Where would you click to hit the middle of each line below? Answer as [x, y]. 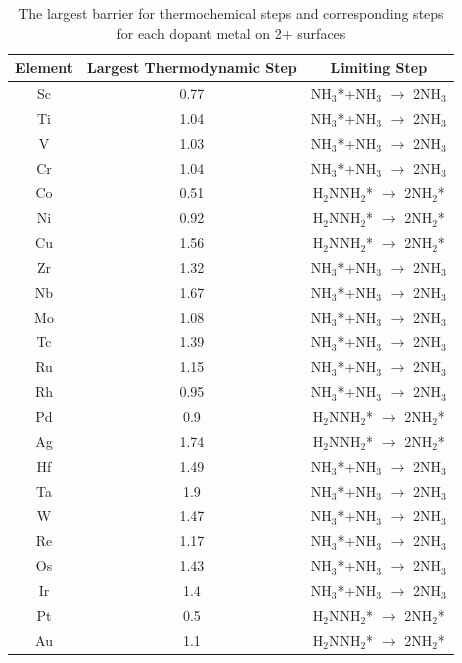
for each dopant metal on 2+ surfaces [231, 32]
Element [44, 67]
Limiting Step [379, 67]
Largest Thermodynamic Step [191, 67]
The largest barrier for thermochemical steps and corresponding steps [231, 13]
